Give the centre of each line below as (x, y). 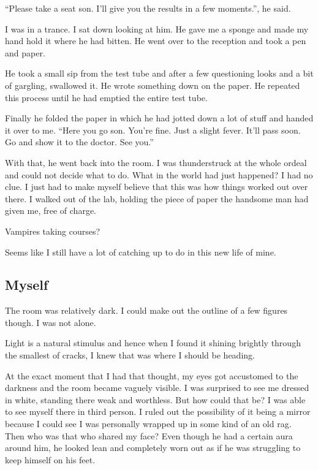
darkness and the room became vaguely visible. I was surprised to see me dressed (157, 388)
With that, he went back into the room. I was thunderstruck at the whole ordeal (156, 162)
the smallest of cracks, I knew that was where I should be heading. (130, 355)
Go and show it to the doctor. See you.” (79, 142)
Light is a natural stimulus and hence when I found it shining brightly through (153, 343)
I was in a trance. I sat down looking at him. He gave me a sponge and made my (157, 28)
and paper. (25, 52)
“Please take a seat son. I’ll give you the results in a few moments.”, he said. (148, 8)
